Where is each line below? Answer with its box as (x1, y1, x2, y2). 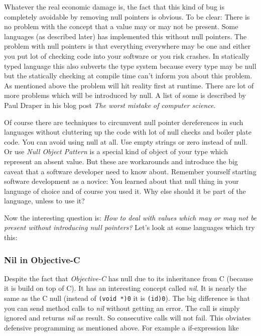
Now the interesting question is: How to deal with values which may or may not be (4, 212, 257, 222)
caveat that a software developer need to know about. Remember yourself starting (4, 166, 256, 176)
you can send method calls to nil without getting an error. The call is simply (4, 302, 240, 313)
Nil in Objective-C (4, 253, 80, 266)
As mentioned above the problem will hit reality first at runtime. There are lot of (4, 80, 254, 90)
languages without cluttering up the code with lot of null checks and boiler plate (4, 127, 251, 137)
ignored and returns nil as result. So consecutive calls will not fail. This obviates (4, 312, 251, 323)
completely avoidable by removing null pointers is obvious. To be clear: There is (4, 11, 250, 22)
